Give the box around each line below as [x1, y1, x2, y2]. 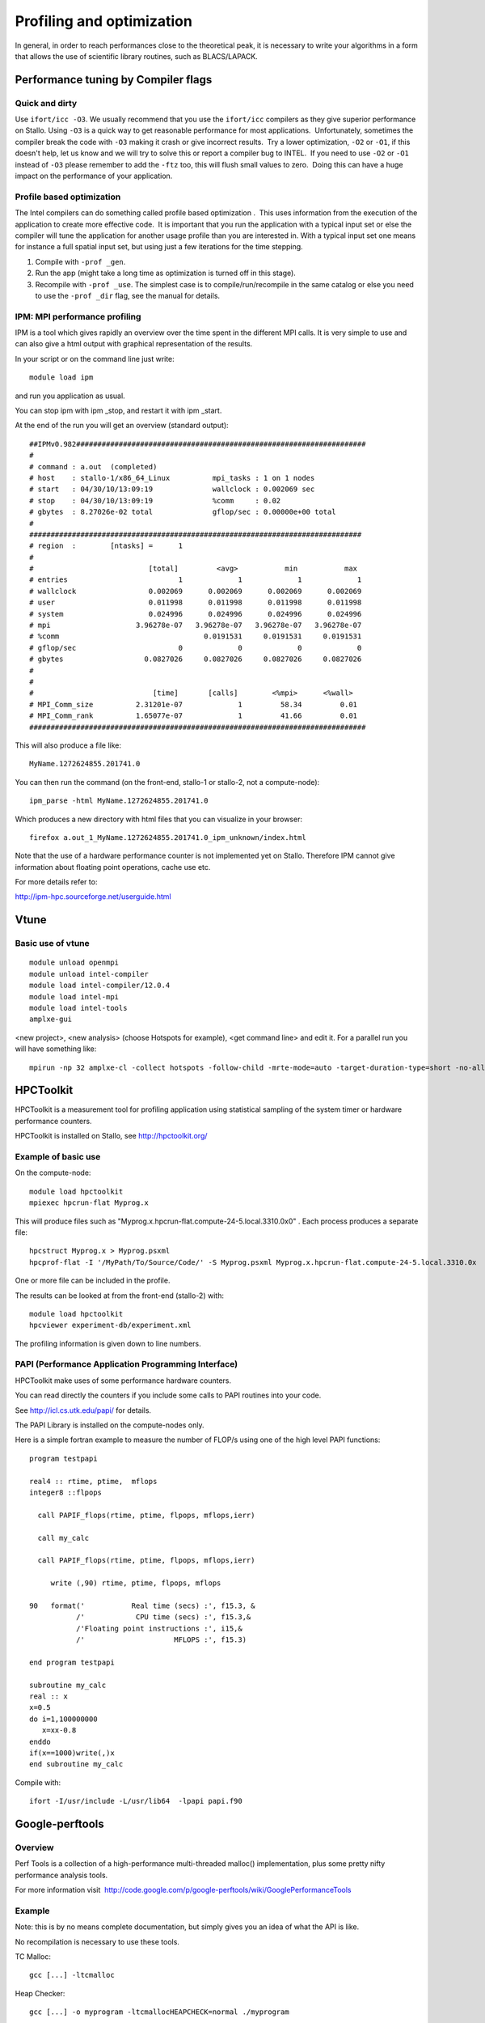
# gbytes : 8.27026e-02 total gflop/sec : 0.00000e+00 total [29, 507, 336, 517]
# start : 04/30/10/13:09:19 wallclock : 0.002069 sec [29, 485, 315, 494]
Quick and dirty [15, 97, 78, 108]
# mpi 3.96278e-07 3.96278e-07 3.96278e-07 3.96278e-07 [29, 621, 362, 630]
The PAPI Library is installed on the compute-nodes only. [15, 1420, 205, 1430]
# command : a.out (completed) [29, 462, 158, 471]
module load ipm [29, 373, 94, 382]
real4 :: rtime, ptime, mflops [29, 1477, 158, 1486]
